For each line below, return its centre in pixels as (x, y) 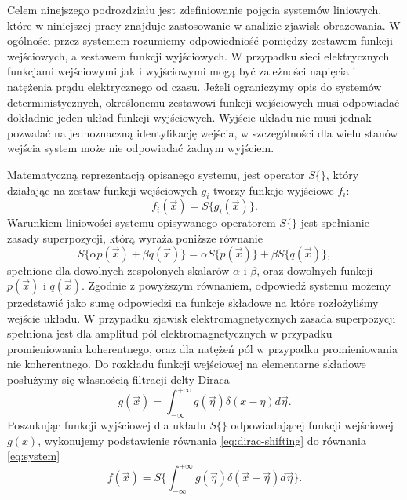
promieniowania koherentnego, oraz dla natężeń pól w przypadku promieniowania (203, 348)
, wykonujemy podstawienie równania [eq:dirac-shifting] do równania (202, 440)
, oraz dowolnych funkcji (315, 270)
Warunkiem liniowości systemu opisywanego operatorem (142, 223)
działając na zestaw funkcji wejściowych (102, 190)
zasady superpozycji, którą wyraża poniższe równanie (135, 237)
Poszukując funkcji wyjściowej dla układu (107, 424)
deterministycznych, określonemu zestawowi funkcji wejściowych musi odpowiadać (203, 102)
